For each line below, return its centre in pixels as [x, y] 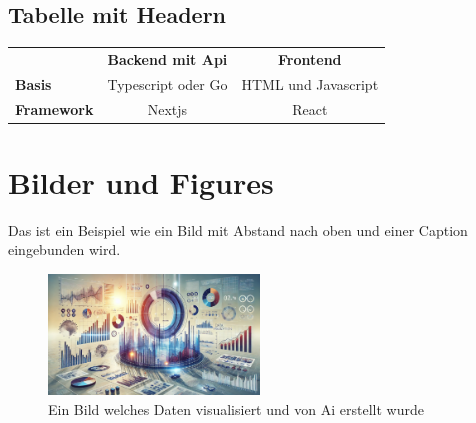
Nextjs [167, 108]
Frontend [310, 58]
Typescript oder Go [167, 83]
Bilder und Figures [141, 181]
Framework [54, 108]
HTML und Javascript [310, 83]
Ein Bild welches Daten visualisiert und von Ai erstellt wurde [236, 408]
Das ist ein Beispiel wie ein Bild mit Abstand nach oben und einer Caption [238, 229]
